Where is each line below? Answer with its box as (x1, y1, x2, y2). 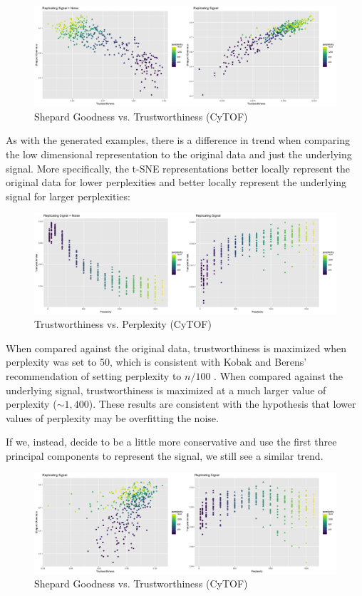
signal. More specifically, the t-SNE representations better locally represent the (6, 160, 351, 175)
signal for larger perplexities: (6, 188, 130, 203)
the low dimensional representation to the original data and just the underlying (6, 146, 352, 161)
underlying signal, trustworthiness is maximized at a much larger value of (6, 382, 326, 397)
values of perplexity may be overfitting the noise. (6, 410, 219, 425)
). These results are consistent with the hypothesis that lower (88, 396, 356, 411)
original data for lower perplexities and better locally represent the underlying (6, 175, 347, 190)
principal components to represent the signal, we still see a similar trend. (6, 448, 324, 463)
